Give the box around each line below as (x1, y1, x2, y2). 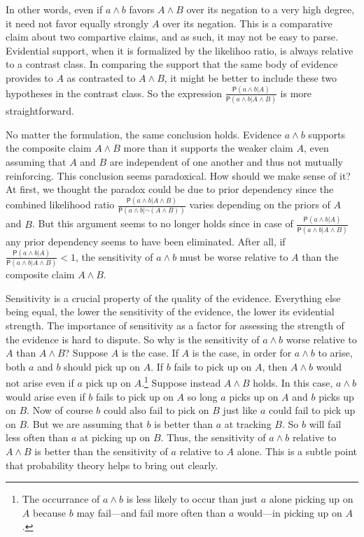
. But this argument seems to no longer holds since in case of (31, 216, 293, 231)
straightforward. (6, 103, 74, 118)
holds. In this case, (253, 375, 333, 390)
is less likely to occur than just (126, 492, 258, 506)
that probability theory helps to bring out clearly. (6, 457, 218, 472)
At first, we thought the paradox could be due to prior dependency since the (6, 182, 334, 196)
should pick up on (64, 359, 141, 373)
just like (223, 403, 258, 417)
